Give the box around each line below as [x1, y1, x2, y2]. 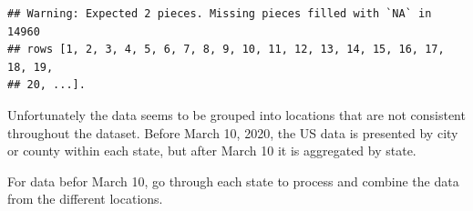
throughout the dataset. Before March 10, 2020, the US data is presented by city [7, 123, 458, 142]
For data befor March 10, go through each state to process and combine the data [7, 171, 459, 190]
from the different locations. [7, 189, 163, 208]
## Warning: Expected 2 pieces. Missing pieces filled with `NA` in [7, 7, 432, 20]
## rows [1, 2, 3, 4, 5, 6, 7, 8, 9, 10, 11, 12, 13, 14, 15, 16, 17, [7, 43, 445, 56]
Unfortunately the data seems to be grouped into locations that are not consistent [7, 105, 466, 124]
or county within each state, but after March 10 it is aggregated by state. [7, 141, 416, 160]
